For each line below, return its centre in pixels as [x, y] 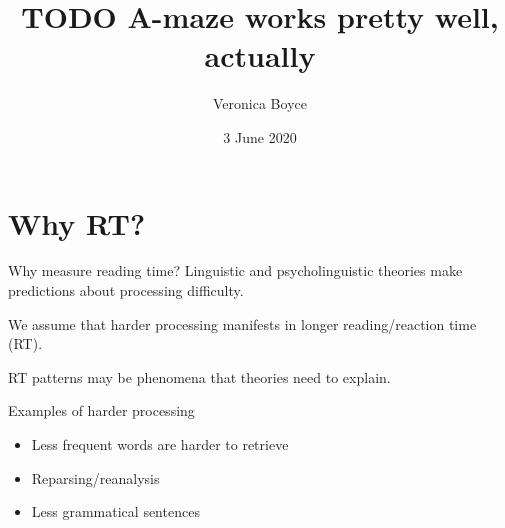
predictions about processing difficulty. [126, 290]
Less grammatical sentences [115, 511]
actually [260, 55]
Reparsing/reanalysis [95, 477]
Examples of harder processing [101, 410]
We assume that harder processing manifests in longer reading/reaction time [242, 323]
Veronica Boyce [260, 103]
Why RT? [77, 222]
